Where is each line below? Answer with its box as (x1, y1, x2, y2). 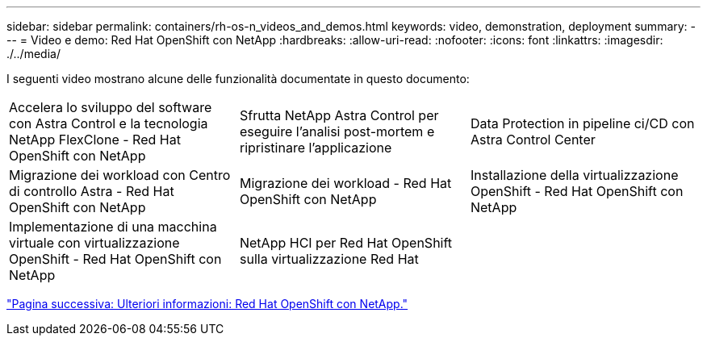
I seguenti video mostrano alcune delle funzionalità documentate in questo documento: (6, 72, 470, 85)
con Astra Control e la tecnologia (9, 115, 208, 131)
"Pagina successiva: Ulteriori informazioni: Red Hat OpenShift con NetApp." (6, 297, 408, 311)
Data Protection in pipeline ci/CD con (470, 115, 695, 131)
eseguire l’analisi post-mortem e (239, 123, 435, 140)
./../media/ (6, 47, 61, 60)
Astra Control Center (470, 131, 596, 148)
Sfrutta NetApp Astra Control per (239, 107, 439, 123)
